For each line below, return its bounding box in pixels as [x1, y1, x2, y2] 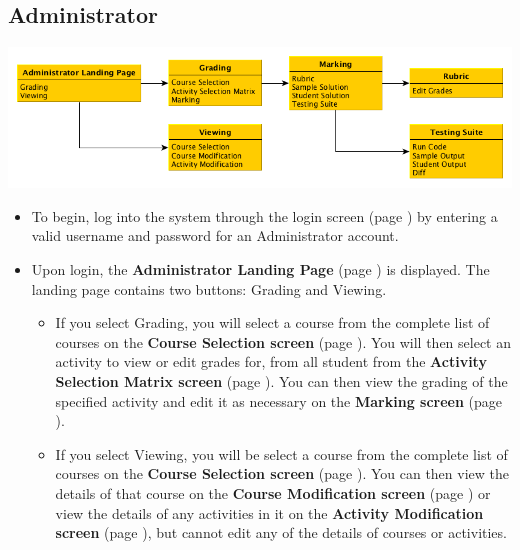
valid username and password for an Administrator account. [31, 225, 399, 246]
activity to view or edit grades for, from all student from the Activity [55, 351, 487, 372]
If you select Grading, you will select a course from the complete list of [55, 312, 490, 333]
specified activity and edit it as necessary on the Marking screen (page [55, 390, 502, 411]
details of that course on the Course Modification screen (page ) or [55, 482, 491, 503]
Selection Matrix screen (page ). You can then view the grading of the [55, 371, 508, 392]
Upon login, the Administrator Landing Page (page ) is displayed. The [31, 259, 490, 280]
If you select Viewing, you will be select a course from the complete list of [55, 443, 508, 464]
